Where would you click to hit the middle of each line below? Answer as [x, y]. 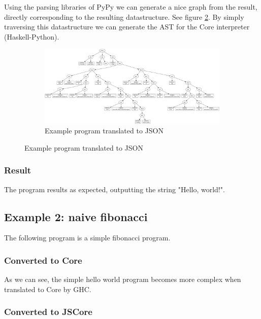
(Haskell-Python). [32, 36]
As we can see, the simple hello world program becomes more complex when [123, 279]
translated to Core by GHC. [48, 289]
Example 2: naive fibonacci [76, 216]
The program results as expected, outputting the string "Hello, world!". [115, 189]
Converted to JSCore [48, 312]
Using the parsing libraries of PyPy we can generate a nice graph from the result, [131, 7]
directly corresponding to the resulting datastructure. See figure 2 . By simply [124, 16]
